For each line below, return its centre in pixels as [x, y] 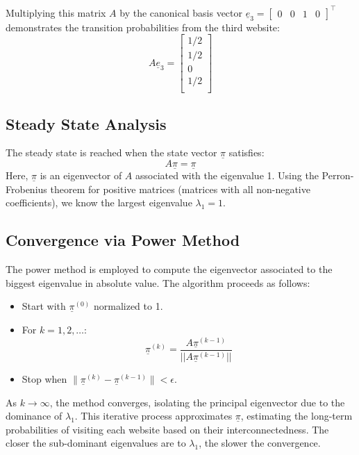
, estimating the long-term [297, 416]
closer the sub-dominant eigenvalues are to [96, 443]
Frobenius [26, 189]
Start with [44, 306]
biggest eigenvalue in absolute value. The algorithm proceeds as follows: [158, 282]
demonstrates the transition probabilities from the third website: [143, 27]
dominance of [34, 416]
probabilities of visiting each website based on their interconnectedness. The [167, 429]
